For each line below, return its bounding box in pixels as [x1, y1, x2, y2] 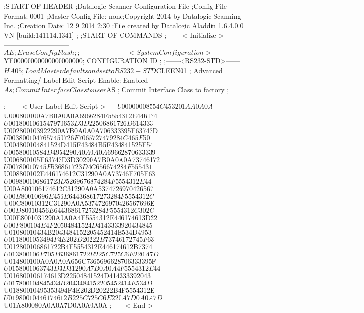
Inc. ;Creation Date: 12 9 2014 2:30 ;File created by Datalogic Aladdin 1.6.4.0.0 [4, 20, 243, 30]
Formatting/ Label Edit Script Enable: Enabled [4, 75, 148, 85]
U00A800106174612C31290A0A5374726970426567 [4, 183, 154, 193]
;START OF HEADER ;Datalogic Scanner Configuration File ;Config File [4, 1, 227, 11]
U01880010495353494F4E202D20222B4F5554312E [4, 285, 155, 295]
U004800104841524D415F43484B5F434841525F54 [4, 140, 153, 150]
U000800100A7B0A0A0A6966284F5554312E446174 [4, 110, 158, 120]
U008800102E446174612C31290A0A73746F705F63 [4, 169, 155, 179]
